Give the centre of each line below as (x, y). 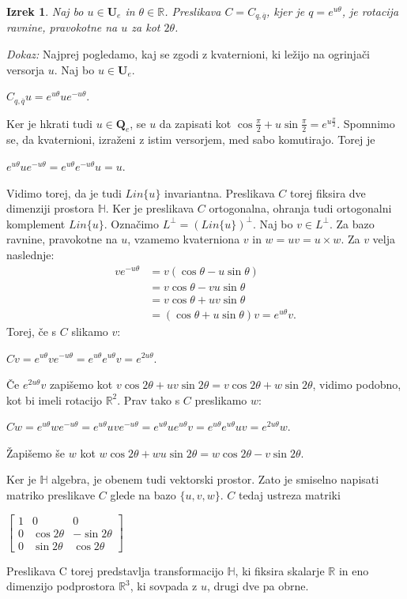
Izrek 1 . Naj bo (45, 11)
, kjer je (286, 11)
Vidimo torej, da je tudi (64, 192)
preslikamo (221, 399)
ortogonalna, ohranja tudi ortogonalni (300, 208)
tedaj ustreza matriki (289, 495)
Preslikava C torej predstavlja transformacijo (115, 570)
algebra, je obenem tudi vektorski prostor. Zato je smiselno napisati (215, 479)
